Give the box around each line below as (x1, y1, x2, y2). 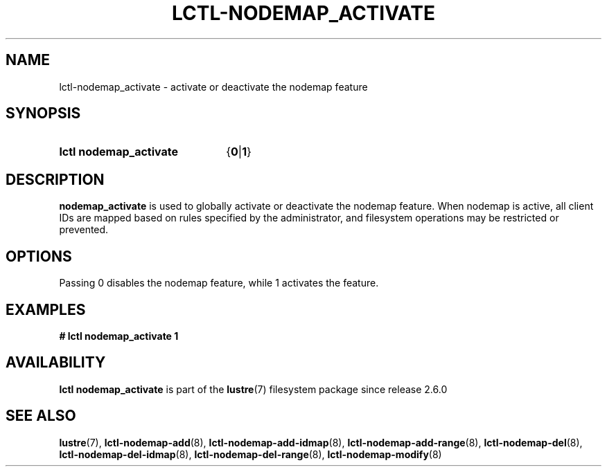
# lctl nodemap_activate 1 (59, 329, 179, 342)
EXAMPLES (6, 300, 86, 318)
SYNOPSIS (6, 105, 81, 122)
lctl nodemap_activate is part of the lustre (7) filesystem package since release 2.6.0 (59, 383, 448, 395)
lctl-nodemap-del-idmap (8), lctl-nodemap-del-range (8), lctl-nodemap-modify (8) (59, 448, 442, 460)
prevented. (59, 224, 109, 236)
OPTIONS (6, 247, 72, 265)
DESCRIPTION (6, 170, 105, 188)
